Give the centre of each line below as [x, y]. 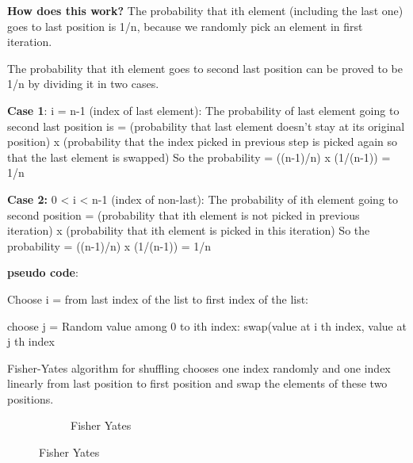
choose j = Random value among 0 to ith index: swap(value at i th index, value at [207, 325]
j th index [31, 341]
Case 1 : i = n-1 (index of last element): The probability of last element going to [203, 110]
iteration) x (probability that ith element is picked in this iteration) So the [189, 230]
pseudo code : [43, 272]
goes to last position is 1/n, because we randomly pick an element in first [185, 26]
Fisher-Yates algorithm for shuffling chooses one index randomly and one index [199, 367]
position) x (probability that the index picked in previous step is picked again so [203, 142]
